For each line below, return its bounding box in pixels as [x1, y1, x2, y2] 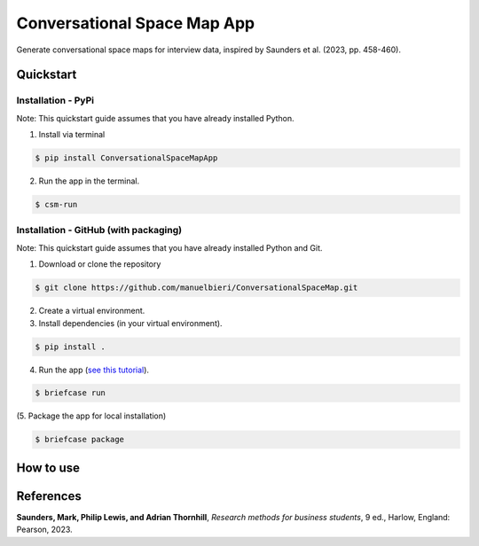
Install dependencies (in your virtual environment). [38, 317, 223, 328]
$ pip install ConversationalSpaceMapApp [35, 153, 218, 163]
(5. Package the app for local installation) [16, 410, 167, 421]
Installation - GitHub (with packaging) [16, 224, 182, 237]
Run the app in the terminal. [38, 175, 140, 186]
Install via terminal [38, 129, 106, 140]
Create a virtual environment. [38, 306, 145, 316]
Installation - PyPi [16, 94, 95, 106]
